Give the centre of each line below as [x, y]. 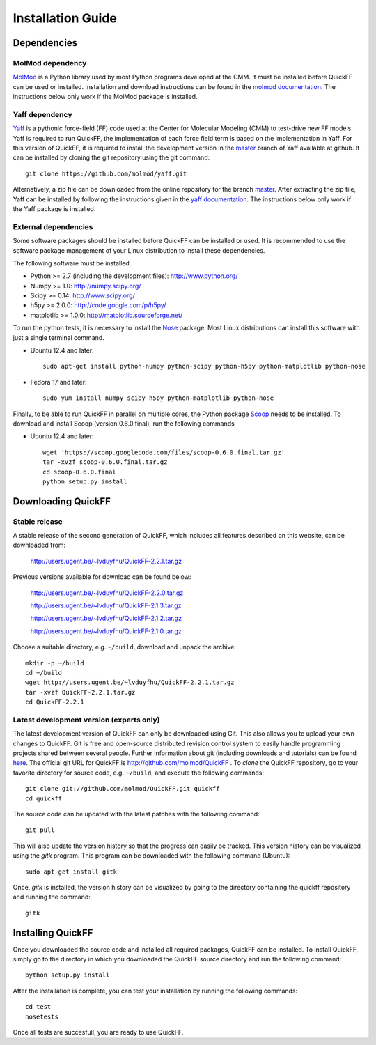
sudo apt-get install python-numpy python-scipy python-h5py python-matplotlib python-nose [204, 366]
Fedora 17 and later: [58, 382]
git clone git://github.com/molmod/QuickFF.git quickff [123, 789]
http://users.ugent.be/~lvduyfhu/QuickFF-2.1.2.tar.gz [106, 618]
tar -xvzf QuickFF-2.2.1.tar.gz [80, 692]
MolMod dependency [50, 63]
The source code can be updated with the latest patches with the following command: [136, 814]
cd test [38, 1007]
